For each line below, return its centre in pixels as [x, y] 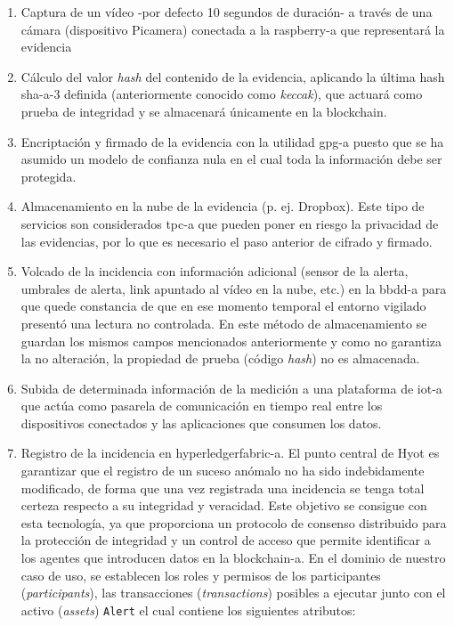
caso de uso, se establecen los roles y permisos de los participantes [201, 575]
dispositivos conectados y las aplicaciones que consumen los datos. [201, 423]
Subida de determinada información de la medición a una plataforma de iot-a [231, 388]
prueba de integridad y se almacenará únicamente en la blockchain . [204, 111]
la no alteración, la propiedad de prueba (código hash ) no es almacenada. [220, 358]
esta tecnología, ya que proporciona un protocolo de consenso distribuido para [234, 522]
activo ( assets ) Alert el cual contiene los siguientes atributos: [188, 610]
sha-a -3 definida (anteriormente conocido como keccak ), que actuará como [222, 94]
